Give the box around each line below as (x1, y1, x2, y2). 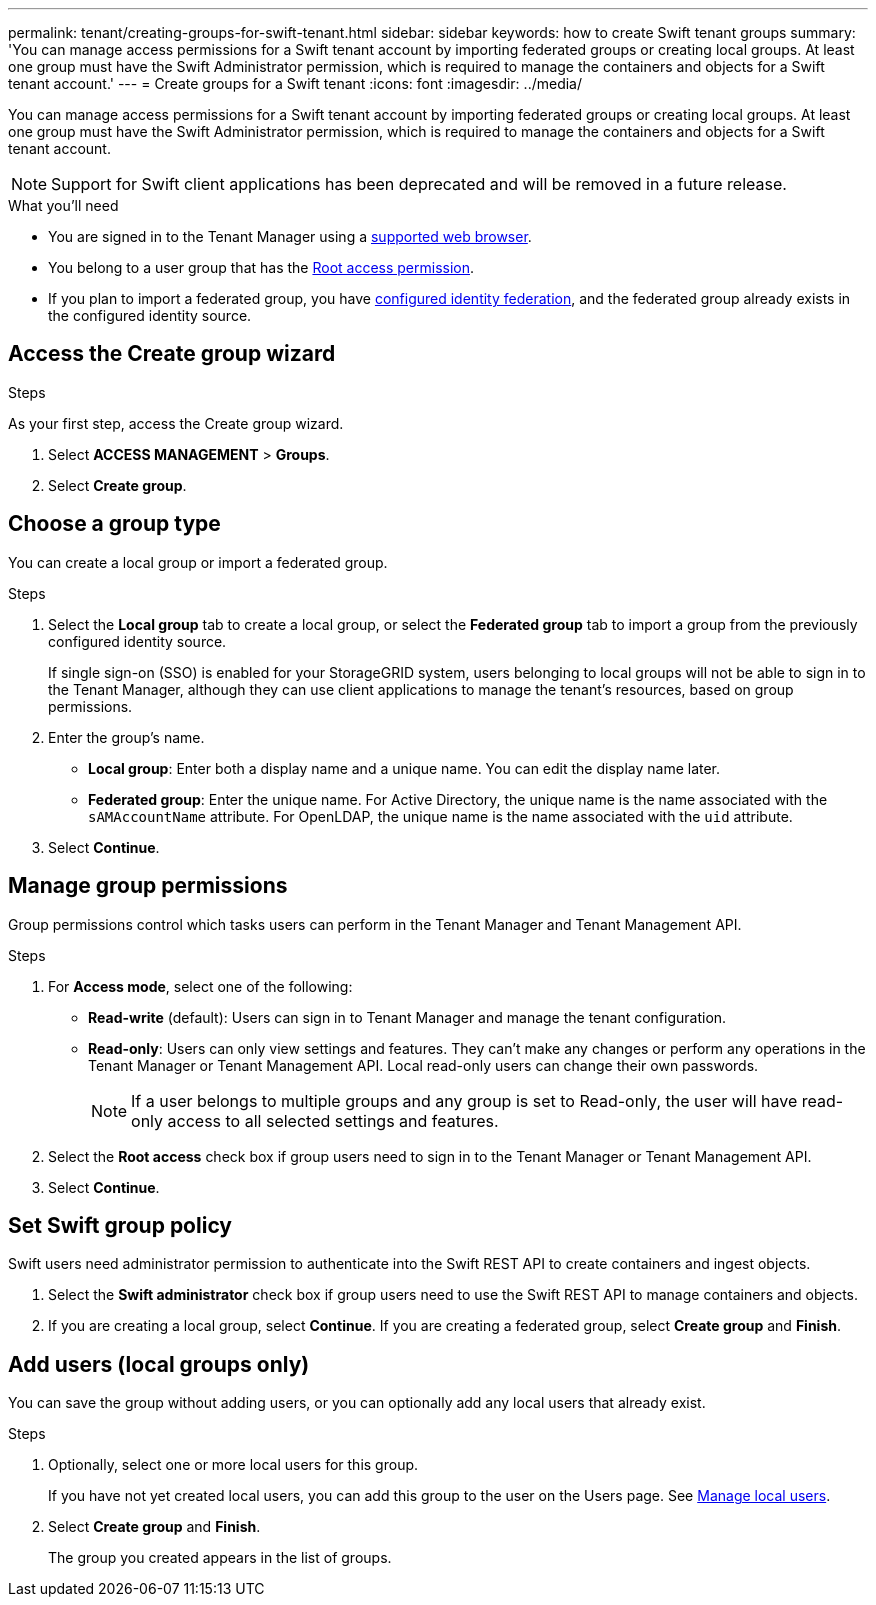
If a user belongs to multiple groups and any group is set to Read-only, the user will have (131, 1090, 798, 1111)
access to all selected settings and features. (167, 1110, 499, 1131)
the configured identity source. (48, 307, 252, 324)
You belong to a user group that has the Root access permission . (48, 259, 475, 276)
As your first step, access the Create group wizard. (8, 414, 344, 432)
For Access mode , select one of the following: (48, 977, 353, 995)
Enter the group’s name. (48, 728, 205, 746)
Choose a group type (8, 511, 221, 537)
